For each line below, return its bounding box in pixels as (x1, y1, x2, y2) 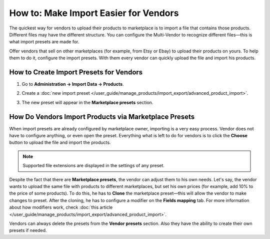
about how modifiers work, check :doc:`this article (9, 205, 113, 211)
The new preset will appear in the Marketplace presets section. (21, 99, 153, 105)
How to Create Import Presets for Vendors (9, 68, 143, 76)
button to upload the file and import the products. (9, 140, 111, 146)
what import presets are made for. (9, 39, 79, 45)
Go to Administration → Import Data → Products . (21, 81, 124, 87)
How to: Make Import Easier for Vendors (9, 7, 179, 18)
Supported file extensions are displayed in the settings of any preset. (22, 163, 165, 169)
